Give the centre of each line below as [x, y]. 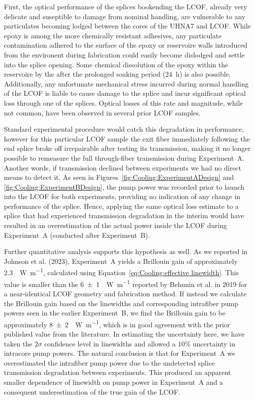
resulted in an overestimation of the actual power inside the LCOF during [115, 225]
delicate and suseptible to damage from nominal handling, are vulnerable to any [125, 16]
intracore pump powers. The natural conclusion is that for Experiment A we [120, 353]
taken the [18, 343]
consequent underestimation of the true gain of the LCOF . [92, 391]
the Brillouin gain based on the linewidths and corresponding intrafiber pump [121, 303]
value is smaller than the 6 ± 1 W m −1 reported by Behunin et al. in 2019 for [126, 283]
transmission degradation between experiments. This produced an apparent [118, 372]
